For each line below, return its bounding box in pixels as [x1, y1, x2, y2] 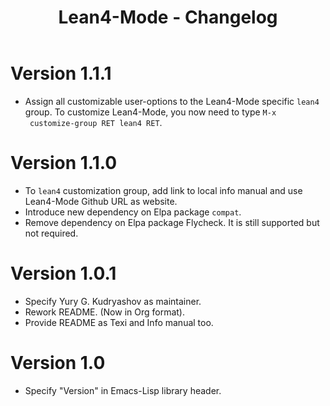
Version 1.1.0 [10, 152, 118, 175]
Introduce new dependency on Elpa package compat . [24, 206, 242, 218]
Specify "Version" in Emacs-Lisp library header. [24, 384, 222, 396]
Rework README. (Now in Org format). [24, 306, 185, 318]
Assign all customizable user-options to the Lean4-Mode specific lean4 [24, 95, 320, 107]
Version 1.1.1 [10, 62, 112, 85]
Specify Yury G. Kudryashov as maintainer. [24, 295, 202, 307]
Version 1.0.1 [10, 262, 117, 285]
